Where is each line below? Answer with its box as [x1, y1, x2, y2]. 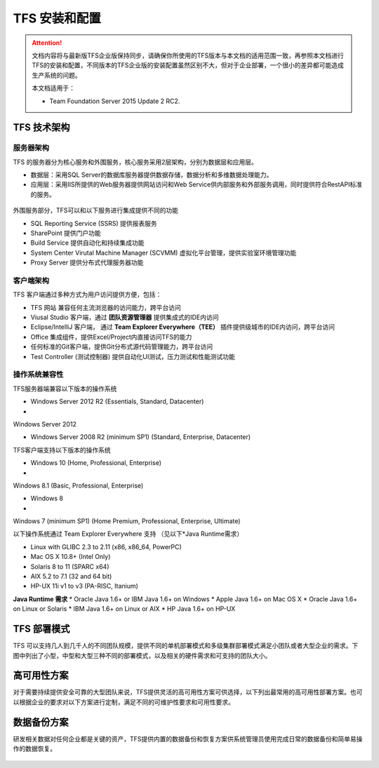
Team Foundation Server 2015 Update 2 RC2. [49, 97, 180, 105]
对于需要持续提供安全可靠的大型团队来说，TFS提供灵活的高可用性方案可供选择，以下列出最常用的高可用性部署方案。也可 [13, 688, 363, 696]
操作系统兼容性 [13, 370, 64, 379]
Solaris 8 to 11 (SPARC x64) [30, 562, 109, 571]
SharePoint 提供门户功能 [30, 229, 101, 237]
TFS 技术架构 [13, 121, 70, 133]
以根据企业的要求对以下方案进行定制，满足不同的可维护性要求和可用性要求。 [13, 698, 234, 706]
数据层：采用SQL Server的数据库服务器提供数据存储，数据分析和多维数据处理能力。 [30, 170, 273, 179]
